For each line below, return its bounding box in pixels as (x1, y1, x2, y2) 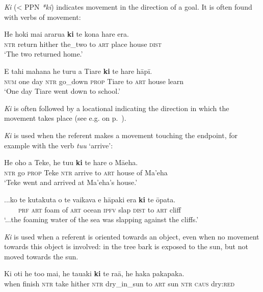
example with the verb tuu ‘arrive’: (4, 140, 113, 150)
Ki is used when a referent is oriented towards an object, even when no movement (4, 231, 259, 242)
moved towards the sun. (4, 251, 78, 261)
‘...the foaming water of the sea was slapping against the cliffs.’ (4, 214, 199, 225)
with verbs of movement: (4, 11, 81, 22)
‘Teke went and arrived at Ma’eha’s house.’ (4, 177, 138, 188)
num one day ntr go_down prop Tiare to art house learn (4, 75, 184, 86)
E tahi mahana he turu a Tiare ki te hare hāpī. (4, 65, 152, 76)
